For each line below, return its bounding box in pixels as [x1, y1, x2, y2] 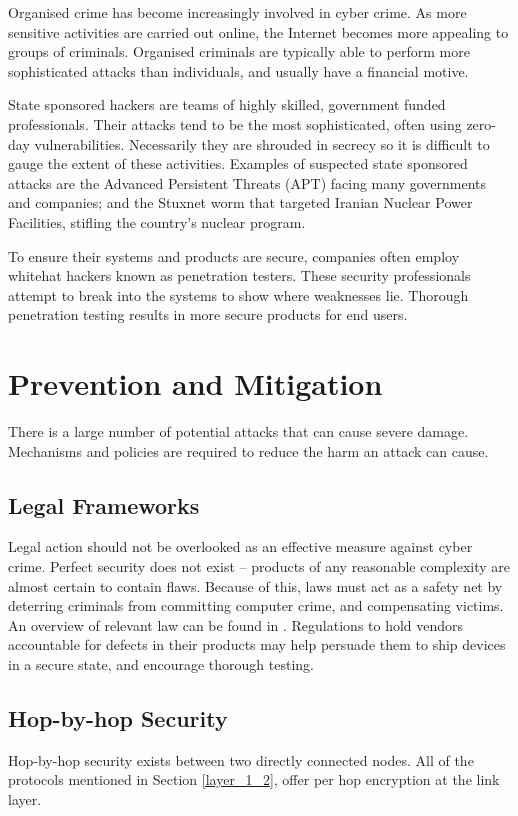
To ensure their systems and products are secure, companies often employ [8, 245, 460, 266]
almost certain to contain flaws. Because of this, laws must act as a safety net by [8, 575, 503, 596]
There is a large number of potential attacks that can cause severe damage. [8, 421, 469, 442]
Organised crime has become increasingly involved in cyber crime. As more [8, 2, 467, 22]
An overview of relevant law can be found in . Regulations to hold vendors [8, 614, 464, 635]
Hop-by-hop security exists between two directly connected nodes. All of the [8, 749, 474, 770]
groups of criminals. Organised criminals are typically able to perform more [8, 41, 470, 62]
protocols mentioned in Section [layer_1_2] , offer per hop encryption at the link [8, 769, 500, 790]
